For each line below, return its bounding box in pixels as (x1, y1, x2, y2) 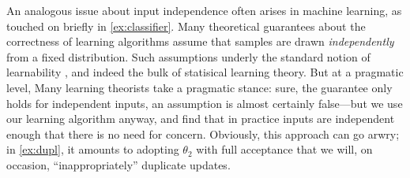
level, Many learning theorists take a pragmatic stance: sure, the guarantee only (6, 79, 393, 95)
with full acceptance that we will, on (196, 141, 373, 158)
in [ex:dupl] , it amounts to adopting (6, 141, 179, 158)
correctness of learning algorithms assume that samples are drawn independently (6, 33, 394, 50)
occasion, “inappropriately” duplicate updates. (6, 156, 231, 172)
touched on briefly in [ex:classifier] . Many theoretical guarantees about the (6, 17, 366, 34)
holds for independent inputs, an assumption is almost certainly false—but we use (6, 95, 403, 111)
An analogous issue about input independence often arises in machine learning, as (6, 2, 402, 18)
